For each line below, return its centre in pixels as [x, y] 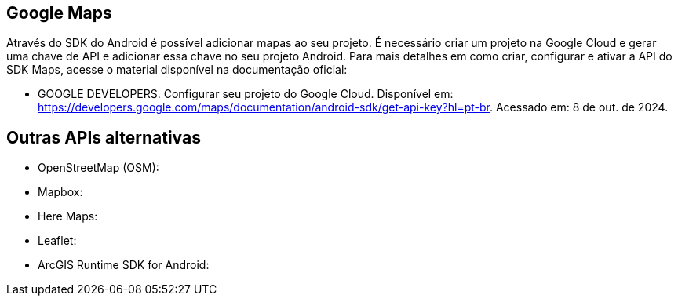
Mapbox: [60, 192]
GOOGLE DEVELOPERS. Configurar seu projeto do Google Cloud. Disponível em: [246, 94]
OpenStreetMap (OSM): [98, 168]
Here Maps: [68, 216]
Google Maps [59, 13]
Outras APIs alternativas [104, 137]
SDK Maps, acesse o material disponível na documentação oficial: [177, 70]
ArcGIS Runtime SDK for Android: [124, 265]
